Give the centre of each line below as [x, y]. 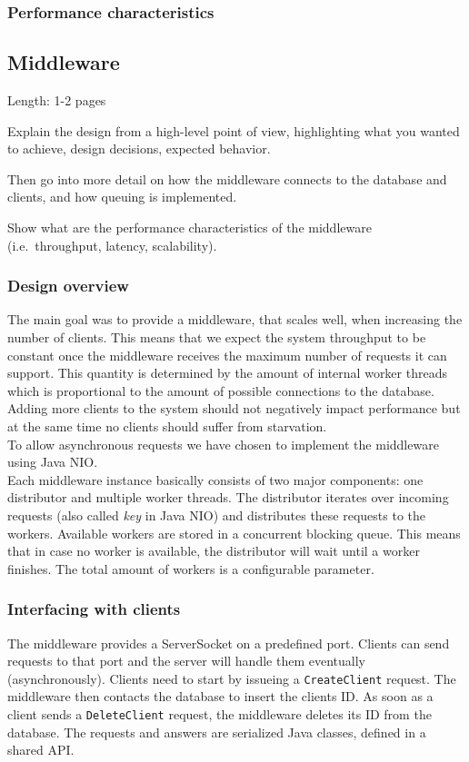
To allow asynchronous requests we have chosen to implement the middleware [223, 444]
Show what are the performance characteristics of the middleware [190, 228]
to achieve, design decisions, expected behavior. [139, 148]
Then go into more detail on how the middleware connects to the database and [227, 178]
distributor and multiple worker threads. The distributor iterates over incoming [228, 497]
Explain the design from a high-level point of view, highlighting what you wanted [234, 130]
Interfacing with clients [94, 609]
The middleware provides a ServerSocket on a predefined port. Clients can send [229, 643]
